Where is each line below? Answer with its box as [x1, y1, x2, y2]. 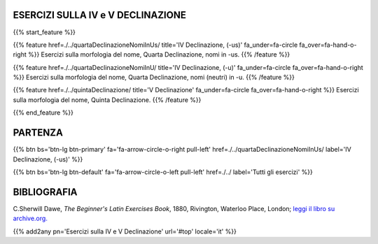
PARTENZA [13, 127, 63, 139]
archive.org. [13, 214, 48, 223]
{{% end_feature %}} [13, 108, 73, 117]
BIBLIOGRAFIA [13, 186, 78, 198]
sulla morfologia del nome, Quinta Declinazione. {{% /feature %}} [13, 95, 202, 104]
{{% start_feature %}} [13, 28, 76, 36]
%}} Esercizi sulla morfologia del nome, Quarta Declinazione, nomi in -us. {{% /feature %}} [28, 50, 290, 59]
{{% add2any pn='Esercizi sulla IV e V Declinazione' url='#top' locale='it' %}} [13, 227, 237, 236]
